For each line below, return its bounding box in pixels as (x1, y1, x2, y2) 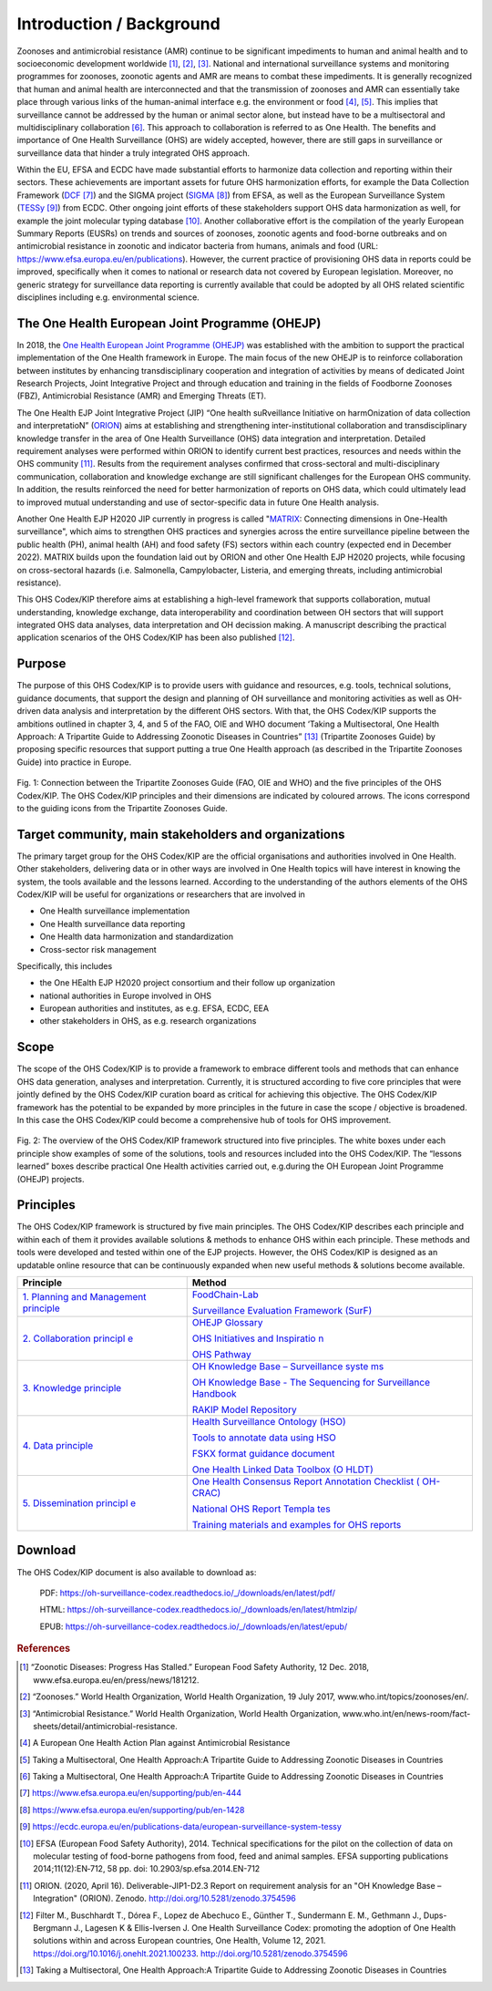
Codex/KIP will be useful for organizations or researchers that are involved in (16, 889, 305, 900)
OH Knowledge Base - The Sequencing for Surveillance (191, 1376, 431, 1388)
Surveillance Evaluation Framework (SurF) (191, 1304, 373, 1316)
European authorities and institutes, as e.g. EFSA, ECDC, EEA (39, 1003, 269, 1014)
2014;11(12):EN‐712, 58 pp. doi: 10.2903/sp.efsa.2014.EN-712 (33, 1863, 261, 1874)
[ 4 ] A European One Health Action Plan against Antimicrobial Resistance (19, 1738, 291, 1749)
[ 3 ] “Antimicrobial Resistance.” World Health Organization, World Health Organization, (19, 1707, 341, 1718)
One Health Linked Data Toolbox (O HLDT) (191, 1463, 374, 1476)
